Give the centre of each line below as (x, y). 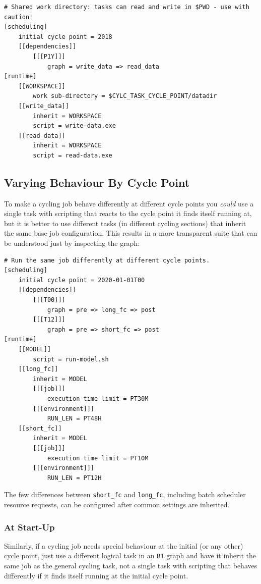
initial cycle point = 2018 (65, 37)
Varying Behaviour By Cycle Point (97, 182)
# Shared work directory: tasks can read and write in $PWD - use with (127, 7)
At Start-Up (29, 527)
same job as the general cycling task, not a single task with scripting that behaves (131, 566)
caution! (19, 17)
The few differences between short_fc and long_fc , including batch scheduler (125, 494)
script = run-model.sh (71, 359)
